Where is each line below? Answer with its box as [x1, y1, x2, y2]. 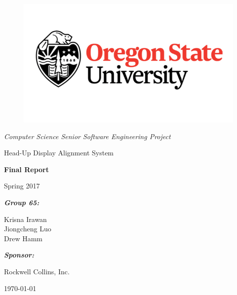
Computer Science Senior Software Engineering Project [4, 131, 171, 141]
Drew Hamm [4, 233, 42, 243]
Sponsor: [4, 250, 35, 260]
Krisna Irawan [4, 214, 47, 224]
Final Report [4, 164, 49, 174]
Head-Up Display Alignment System [4, 147, 114, 158]
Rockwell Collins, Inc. [4, 266, 70, 276]
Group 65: [4, 197, 39, 207]
